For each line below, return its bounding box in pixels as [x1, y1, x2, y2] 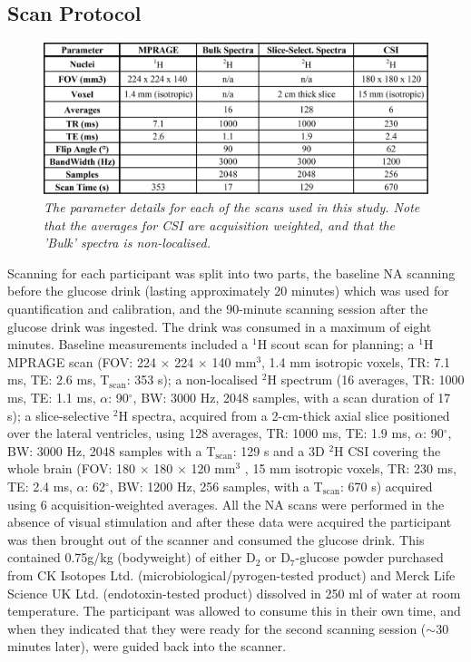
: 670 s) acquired [340, 476, 433, 495]
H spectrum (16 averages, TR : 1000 [267, 370, 465, 389]
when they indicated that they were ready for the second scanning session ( [7, 618, 427, 638]
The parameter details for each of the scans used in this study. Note [44, 198, 420, 217]
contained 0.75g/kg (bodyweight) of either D [7, 548, 256, 567]
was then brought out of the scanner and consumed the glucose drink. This [7, 530, 425, 549]
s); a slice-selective [7, 405, 110, 424]
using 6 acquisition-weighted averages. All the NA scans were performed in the [7, 494, 445, 513]
